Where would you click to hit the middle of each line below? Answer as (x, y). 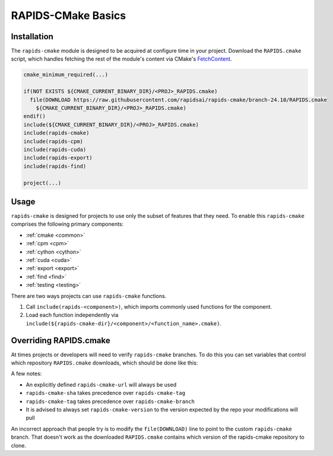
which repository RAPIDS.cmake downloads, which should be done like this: (104, 363)
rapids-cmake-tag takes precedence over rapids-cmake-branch (110, 401)
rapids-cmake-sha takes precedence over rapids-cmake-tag (106, 393)
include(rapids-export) (58, 158)
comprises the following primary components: (67, 224)
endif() (34, 116)
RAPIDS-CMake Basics (69, 15)
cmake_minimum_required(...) (66, 75)
